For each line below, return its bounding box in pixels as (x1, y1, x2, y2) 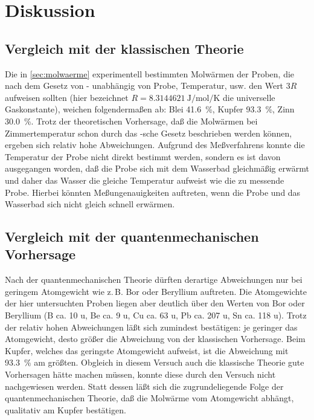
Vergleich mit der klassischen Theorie (5, 39, 244, 57)
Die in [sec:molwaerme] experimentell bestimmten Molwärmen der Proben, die (5, 67, 295, 80)
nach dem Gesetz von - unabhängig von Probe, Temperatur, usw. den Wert (5, 79, 284, 92)
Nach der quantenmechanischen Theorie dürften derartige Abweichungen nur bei (5, 273, 303, 286)
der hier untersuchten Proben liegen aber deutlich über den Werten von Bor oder (5, 297, 305, 309)
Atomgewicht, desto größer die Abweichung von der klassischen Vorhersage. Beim (5, 332, 306, 345)
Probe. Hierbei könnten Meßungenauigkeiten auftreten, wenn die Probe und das (5, 186, 301, 198)
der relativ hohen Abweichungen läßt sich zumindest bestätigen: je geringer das (5, 320, 298, 333)
